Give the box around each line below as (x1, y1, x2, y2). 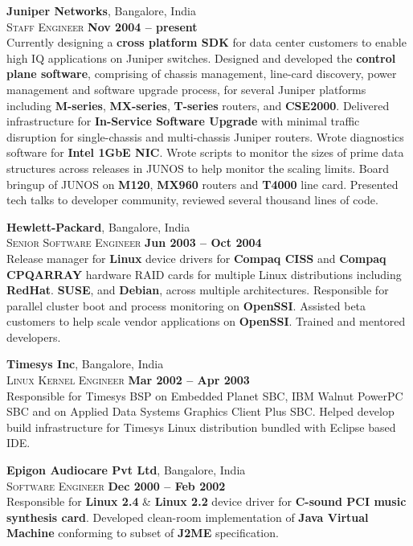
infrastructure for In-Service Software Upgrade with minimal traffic (6, 113, 360, 129)
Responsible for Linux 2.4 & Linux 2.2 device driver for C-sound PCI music (6, 493, 407, 510)
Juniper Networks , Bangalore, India (6, 2, 196, 18)
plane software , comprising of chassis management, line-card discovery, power (6, 65, 397, 82)
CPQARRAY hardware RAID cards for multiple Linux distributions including (6, 265, 402, 282)
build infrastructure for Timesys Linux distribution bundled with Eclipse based (6, 418, 396, 435)
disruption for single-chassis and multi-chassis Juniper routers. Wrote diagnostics (6, 128, 404, 145)
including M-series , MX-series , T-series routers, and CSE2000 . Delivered (6, 96, 390, 113)
